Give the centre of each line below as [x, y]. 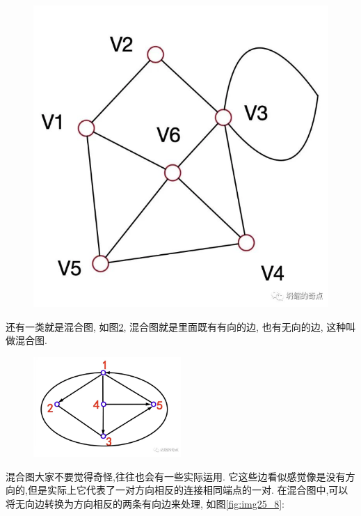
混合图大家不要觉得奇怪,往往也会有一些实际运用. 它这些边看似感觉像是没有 [176, 476]
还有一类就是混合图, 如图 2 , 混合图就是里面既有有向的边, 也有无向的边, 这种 [176, 326]
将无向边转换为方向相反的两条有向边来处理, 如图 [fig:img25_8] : [145, 503]
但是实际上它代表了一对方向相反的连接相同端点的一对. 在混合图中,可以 [188, 490]
